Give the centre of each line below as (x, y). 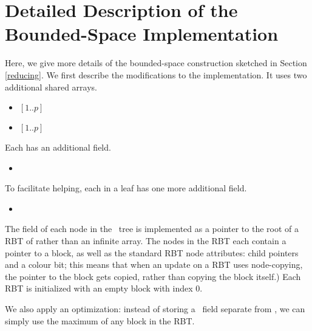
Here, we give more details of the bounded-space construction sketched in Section (156, 63)
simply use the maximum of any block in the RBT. (100, 320)
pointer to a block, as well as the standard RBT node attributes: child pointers (152, 252)
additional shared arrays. (51, 87)
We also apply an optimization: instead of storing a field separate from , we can (155, 309)
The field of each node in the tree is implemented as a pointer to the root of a (152, 229)
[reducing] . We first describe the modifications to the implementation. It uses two (156, 74)
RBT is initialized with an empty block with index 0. (104, 288)
